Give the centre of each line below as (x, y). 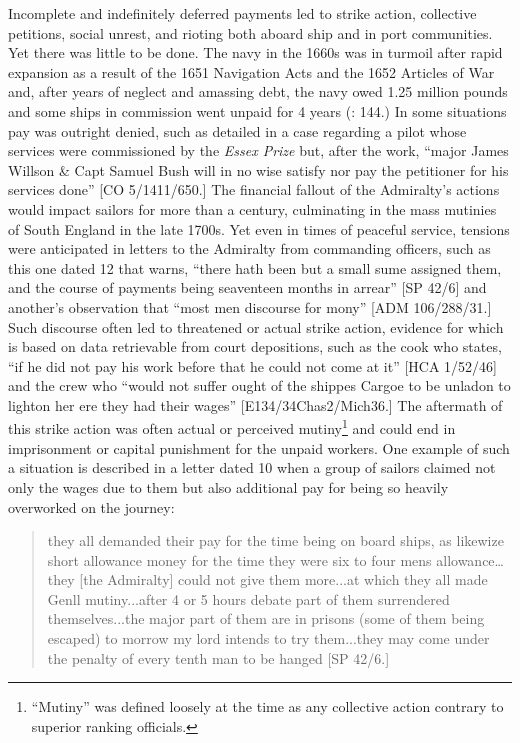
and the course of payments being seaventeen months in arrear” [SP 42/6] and (247, 287)
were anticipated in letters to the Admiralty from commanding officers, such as (249, 248)
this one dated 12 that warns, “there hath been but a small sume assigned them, (255, 267)
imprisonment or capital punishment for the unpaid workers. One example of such (259, 447)
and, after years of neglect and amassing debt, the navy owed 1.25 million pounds (258, 91)
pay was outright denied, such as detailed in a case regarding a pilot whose (237, 130)
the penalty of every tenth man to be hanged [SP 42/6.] (218, 657)
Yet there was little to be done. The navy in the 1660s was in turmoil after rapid (255, 52)
